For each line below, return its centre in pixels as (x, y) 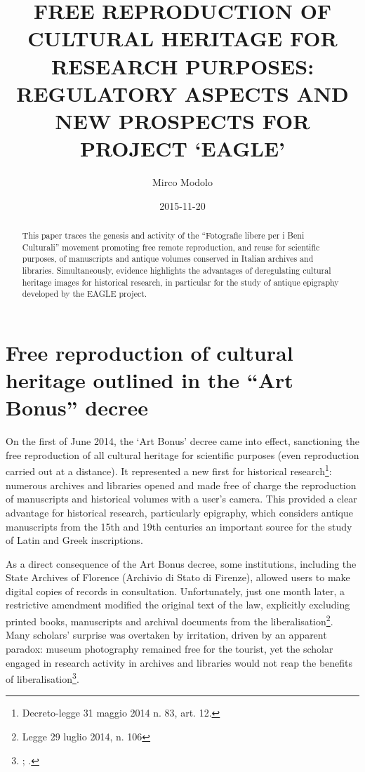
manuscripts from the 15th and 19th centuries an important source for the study (179, 526)
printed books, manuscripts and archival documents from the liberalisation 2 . (170, 620)
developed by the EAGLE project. (85, 294)
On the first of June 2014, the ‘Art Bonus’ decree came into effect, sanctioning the (182, 441)
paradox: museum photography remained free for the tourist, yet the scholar (170, 648)
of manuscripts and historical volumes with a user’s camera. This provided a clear (181, 499)
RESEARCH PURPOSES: (182, 66)
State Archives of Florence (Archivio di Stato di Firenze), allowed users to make (178, 577)
